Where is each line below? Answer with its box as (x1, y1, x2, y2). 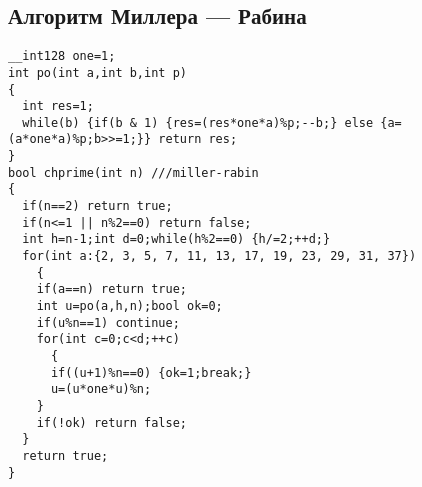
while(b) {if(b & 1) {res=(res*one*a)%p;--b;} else (22, 115, 374, 130)
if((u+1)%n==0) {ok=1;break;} (50, 365, 252, 380)
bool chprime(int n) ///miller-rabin (8, 165, 259, 180)
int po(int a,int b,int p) (8, 65, 187, 80)
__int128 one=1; (8, 49, 116, 64)
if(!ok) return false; (36, 415, 187, 430)
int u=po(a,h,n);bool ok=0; (36, 299, 223, 314)
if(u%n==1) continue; (36, 315, 180, 330)
